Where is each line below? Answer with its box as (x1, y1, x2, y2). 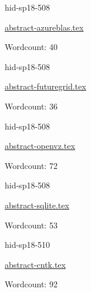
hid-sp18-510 (5, 238, 50, 251)
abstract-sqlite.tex (5, 198, 69, 211)
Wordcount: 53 (5, 218, 58, 231)
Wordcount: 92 (5, 278, 58, 290)
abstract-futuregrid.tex (5, 80, 86, 92)
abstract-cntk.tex (5, 258, 66, 270)
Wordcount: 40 (5, 41, 58, 53)
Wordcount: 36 (5, 99, 58, 112)
